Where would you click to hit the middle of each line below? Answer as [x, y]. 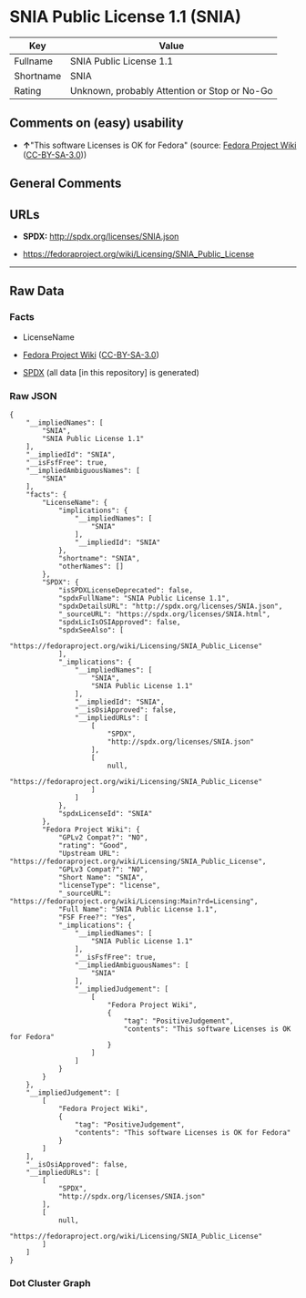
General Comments [66, 184]
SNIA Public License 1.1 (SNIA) [125, 17]
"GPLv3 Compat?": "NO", [103, 869]
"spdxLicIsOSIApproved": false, [119, 622]
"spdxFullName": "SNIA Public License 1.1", [144, 598]
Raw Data [37, 291]
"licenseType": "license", [109, 885]
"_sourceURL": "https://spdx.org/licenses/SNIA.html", [164, 614]
